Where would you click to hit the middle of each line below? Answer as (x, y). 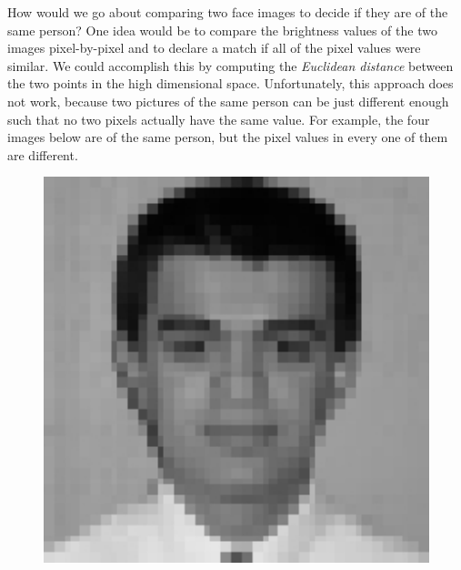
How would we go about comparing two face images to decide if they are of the (228, 12)
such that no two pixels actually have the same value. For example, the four (219, 119)
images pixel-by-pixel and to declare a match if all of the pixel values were (214, 48)
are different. (43, 154)
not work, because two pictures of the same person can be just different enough (228, 101)
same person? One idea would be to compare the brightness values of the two (222, 30)
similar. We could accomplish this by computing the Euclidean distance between (230, 65)
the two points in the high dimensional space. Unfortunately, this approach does (230, 83)
